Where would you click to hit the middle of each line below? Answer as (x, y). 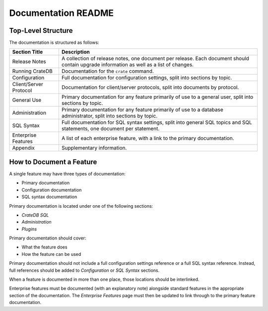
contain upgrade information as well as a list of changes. (127, 65)
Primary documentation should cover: (48, 238)
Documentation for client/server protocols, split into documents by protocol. (150, 87)
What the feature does (44, 247)
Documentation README (62, 13)
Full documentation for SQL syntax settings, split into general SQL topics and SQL (157, 123)
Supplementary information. (94, 148)
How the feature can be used (51, 254)
